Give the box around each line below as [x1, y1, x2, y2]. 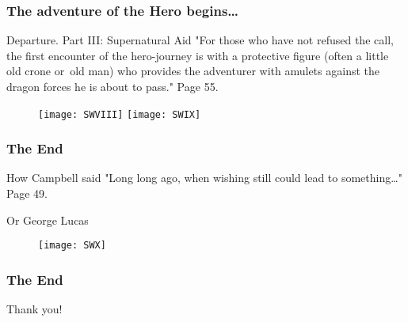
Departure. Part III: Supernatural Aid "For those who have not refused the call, [6, 32, 394, 48]
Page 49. [6, 185, 48, 202]
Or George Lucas [6, 211, 89, 228]
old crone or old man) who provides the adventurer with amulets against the [6, 63, 379, 79]
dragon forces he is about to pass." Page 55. [6, 78, 219, 94]
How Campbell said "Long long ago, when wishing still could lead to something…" [6, 169, 402, 186]
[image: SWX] [38, 240, 106, 252]
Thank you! [6, 301, 63, 317]
